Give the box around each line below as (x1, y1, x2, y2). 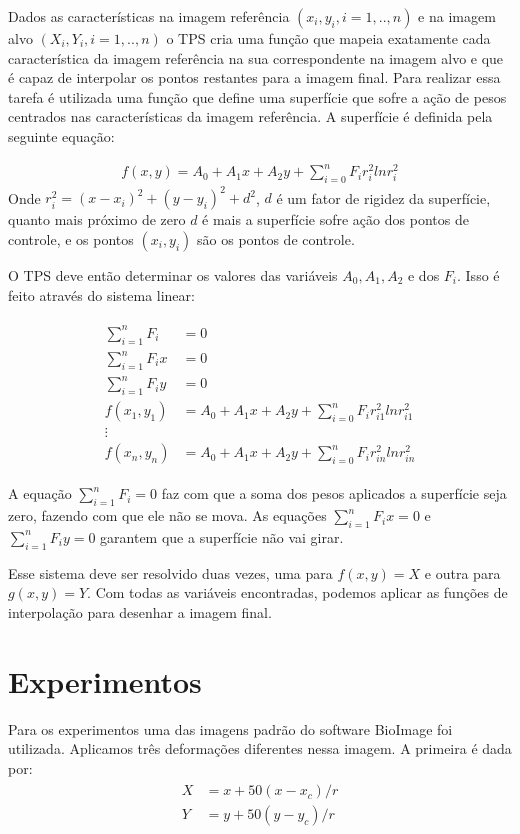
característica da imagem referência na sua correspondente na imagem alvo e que (8, 47, 504, 68)
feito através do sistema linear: (8, 284, 195, 305)
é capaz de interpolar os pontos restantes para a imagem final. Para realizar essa (8, 67, 501, 88)
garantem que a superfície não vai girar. (100, 526, 344, 547)
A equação (8, 483, 72, 504)
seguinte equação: (8, 125, 115, 146)
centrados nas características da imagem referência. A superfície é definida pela (8, 106, 493, 127)
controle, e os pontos (8, 228, 134, 249)
